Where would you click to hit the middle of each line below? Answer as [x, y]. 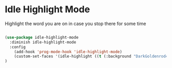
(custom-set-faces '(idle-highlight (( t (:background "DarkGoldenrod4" [92, 56]
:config [18, 47]
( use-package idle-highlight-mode [42, 37]
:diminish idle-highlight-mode [43, 42]
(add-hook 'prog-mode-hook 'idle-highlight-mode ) [68, 52]
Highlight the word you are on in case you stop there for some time [75, 24]
